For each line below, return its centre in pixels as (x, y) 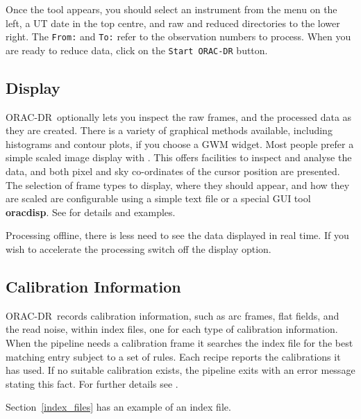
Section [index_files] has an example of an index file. (118, 407)
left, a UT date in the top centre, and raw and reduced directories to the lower (173, 23)
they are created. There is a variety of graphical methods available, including (169, 130)
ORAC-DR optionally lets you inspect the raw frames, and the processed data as (179, 116)
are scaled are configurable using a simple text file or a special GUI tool (158, 198)
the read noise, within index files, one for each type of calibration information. (172, 329)
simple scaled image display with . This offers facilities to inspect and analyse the (179, 157)
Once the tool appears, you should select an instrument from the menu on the (171, 9)
